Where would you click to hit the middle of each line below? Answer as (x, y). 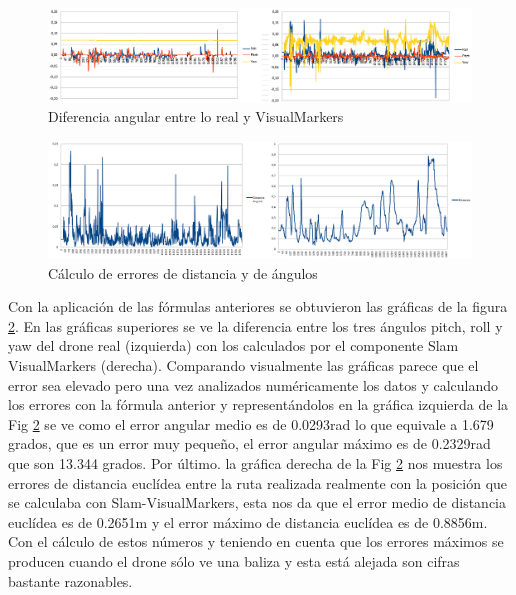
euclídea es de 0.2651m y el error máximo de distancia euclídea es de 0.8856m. (248, 521)
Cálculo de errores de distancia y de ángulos (183, 272)
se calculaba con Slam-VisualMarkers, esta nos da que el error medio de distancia (257, 502)
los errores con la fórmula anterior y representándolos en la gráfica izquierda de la (258, 404)
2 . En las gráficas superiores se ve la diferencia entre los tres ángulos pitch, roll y (255, 325)
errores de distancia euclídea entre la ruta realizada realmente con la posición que (258, 482)
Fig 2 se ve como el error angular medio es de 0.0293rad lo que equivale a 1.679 (251, 423)
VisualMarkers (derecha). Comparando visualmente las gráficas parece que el (243, 364)
